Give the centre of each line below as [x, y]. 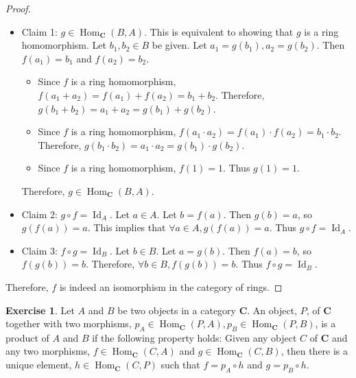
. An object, [272, 310]
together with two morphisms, [69, 323]
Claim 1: [39, 31]
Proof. [18, 8]
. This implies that [127, 227]
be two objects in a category [177, 310]
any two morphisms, [48, 351]
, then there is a [315, 351]
